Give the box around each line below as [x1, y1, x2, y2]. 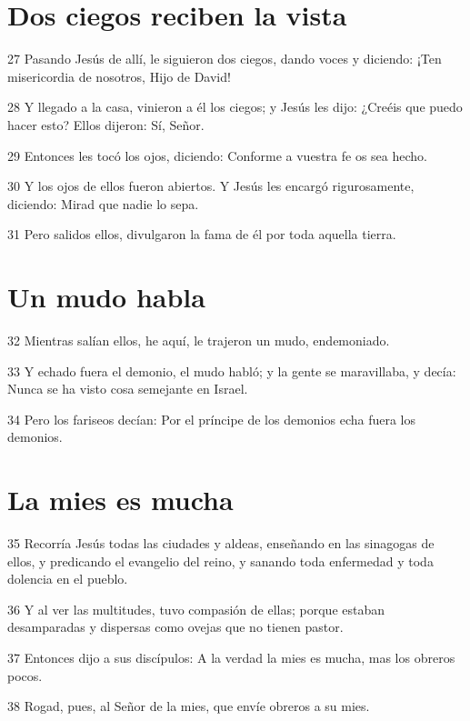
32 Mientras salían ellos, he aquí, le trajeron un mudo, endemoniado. [7, 331, 390, 349]
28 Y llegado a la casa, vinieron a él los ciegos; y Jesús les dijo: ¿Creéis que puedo [7, 97, 463, 116]
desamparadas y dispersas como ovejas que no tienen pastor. [7, 617, 344, 636]
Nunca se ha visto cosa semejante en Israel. [7, 379, 248, 398]
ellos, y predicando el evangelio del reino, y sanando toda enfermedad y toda [7, 551, 434, 570]
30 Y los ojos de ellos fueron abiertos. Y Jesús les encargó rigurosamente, [7, 176, 415, 195]
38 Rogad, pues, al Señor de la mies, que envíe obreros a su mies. [7, 696, 370, 716]
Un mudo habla [7, 278, 205, 315]
